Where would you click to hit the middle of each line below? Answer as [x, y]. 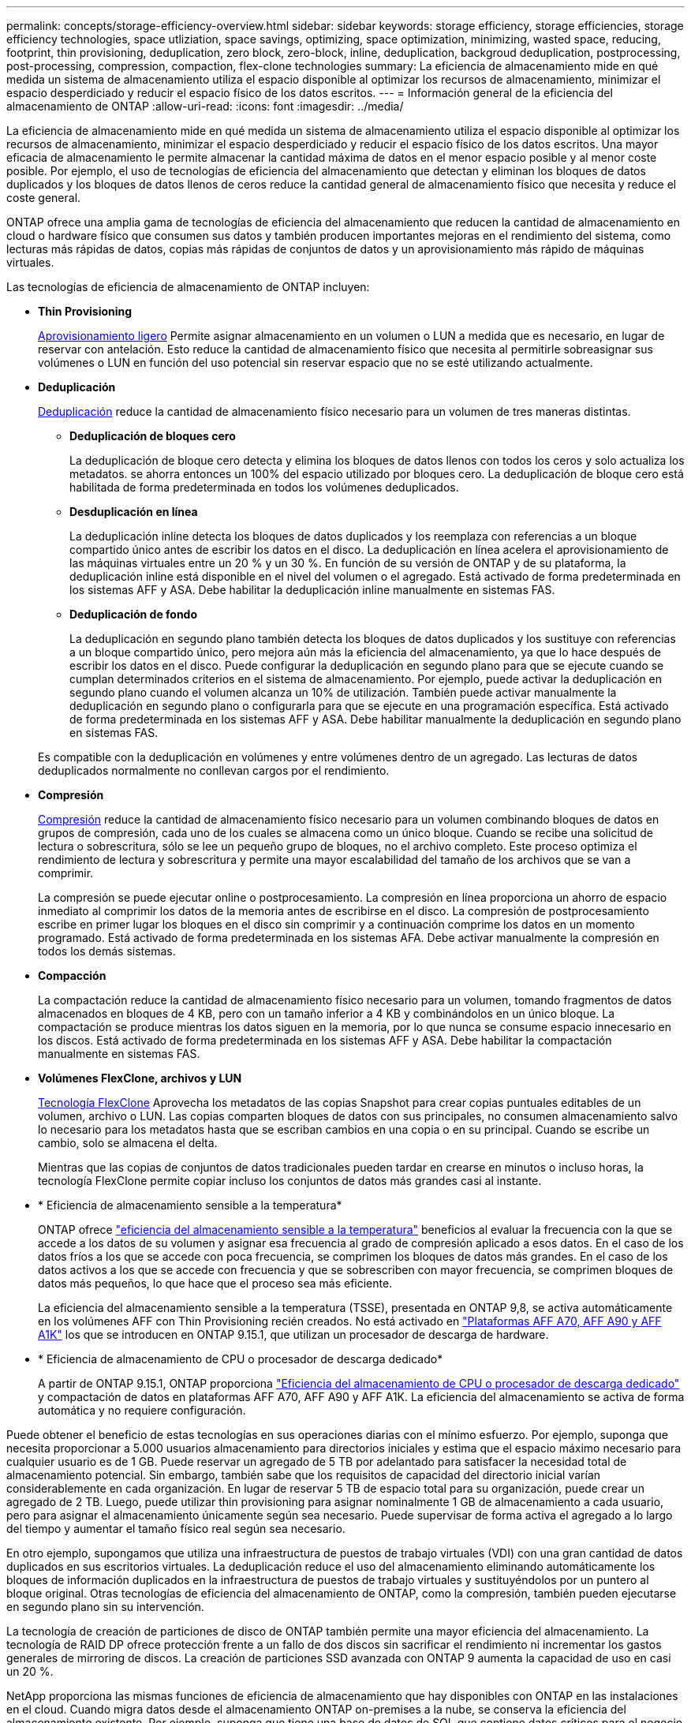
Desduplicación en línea [134, 512]
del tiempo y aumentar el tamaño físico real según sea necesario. [176, 1529]
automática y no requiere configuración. [142, 1410]
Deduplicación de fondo [134, 614]
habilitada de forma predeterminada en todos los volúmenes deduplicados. [264, 487]
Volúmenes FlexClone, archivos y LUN [140, 1078]
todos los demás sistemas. [107, 951]
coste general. [44, 198]
